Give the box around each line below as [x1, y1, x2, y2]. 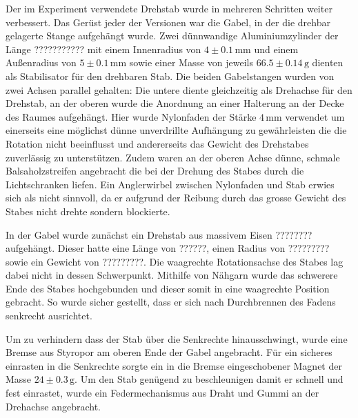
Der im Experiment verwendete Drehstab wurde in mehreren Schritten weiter [6, 1, 332, 15]
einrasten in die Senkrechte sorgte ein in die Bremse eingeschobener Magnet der [6, 358, 342, 372]
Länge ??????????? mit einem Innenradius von [6, 41, 201, 56]
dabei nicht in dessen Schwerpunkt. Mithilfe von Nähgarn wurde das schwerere [6, 268, 338, 282]
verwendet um [285, 109, 345, 123]
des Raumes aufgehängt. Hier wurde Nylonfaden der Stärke [6, 109, 257, 123]
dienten [312, 55, 344, 70]
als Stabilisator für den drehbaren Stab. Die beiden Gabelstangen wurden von [6, 68, 335, 83]
